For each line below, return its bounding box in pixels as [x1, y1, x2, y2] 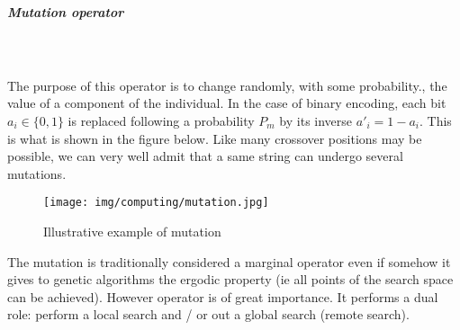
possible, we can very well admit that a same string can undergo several [7, 147, 403, 165]
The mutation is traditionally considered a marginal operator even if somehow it [7, 252, 451, 271]
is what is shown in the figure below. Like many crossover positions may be [7, 129, 422, 147]
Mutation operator [7, 2, 124, 21]
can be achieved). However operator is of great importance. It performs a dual [7, 287, 438, 306]
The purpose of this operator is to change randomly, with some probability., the [7, 76, 447, 94]
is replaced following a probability [68, 111, 255, 129]
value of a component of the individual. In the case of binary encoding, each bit [7, 94, 446, 112]
